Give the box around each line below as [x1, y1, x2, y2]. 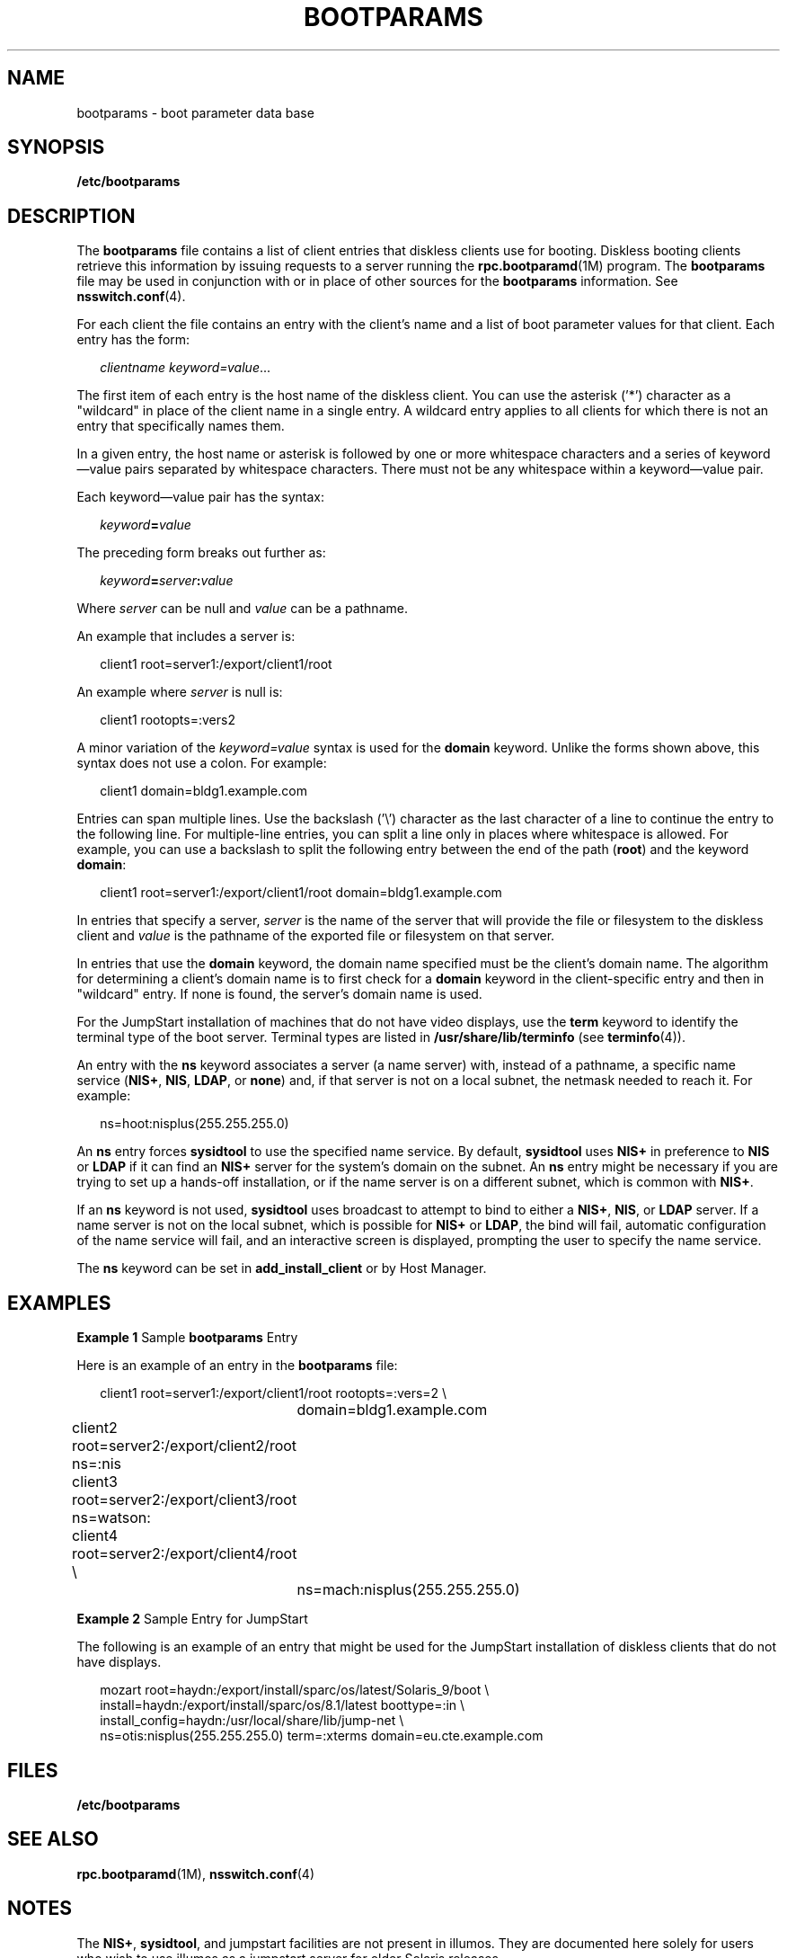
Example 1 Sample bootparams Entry [76, 1330, 298, 1346]
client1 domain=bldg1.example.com [100, 783, 307, 799]
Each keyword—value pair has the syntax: [76, 489, 324, 505]
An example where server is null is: [76, 684, 283, 700]
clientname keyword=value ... [100, 360, 271, 376]
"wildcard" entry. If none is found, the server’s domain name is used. [76, 986, 482, 1002]
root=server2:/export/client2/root [72, 1437, 297, 1455]
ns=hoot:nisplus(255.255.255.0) [100, 1116, 289, 1132]
